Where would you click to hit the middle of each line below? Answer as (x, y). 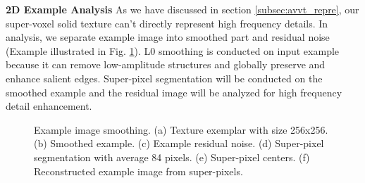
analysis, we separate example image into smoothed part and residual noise (168, 37)
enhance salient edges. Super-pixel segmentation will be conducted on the (164, 78)
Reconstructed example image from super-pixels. (138, 171)
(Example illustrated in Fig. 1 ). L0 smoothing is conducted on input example (173, 50)
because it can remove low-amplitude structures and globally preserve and (166, 64)
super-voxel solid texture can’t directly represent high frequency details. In (167, 23)
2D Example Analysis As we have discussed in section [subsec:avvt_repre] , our (182, 9)
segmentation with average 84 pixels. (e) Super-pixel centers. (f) (172, 157)
